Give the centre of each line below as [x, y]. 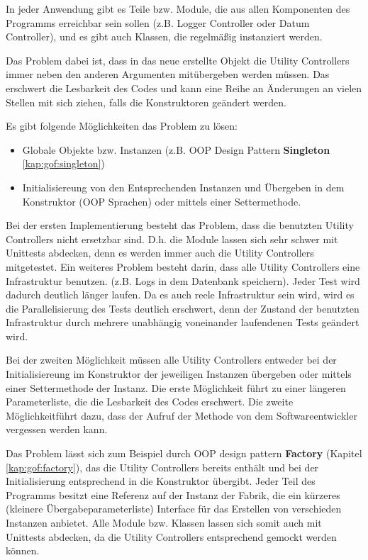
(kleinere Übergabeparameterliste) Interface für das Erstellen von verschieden [174, 509]
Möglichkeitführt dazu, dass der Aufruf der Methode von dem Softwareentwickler [182, 415]
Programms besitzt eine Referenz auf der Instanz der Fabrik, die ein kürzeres [173, 494]
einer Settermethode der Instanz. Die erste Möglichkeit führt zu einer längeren [176, 387]
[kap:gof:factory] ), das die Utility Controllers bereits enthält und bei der [162, 467]
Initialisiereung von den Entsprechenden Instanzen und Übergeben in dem [183, 187]
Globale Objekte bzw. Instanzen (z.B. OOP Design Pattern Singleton [176, 149]
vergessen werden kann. [57, 429]
